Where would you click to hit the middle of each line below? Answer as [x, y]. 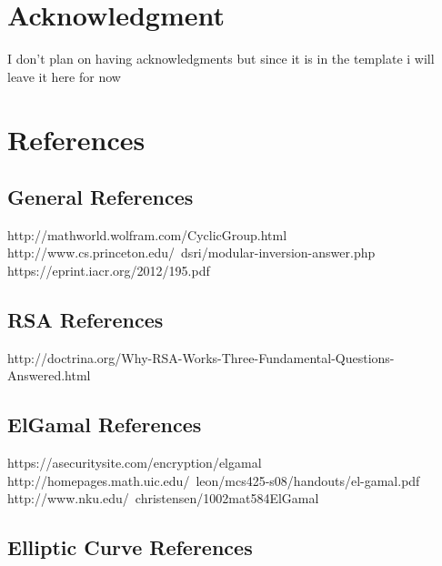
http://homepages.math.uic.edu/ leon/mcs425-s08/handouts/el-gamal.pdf [214, 480]
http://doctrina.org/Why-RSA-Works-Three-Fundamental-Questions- [201, 357]
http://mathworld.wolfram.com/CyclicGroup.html [147, 234]
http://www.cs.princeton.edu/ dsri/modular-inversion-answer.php [191, 253]
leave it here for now [64, 76]
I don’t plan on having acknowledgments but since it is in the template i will [221, 59]
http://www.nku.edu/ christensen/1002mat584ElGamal [163, 498]
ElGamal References [105, 424]
